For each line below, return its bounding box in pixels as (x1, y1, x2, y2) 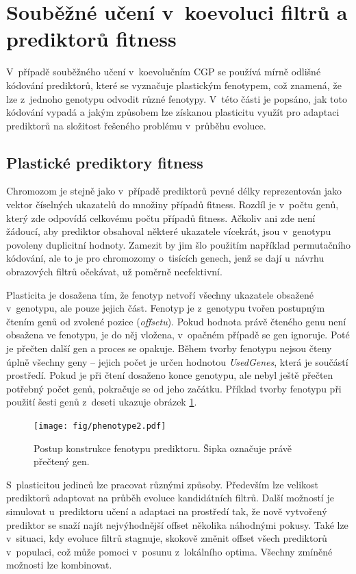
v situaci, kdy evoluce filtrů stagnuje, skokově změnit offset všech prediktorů (6, 531, 327, 545)
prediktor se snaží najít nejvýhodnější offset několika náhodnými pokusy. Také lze (6, 517, 348, 532)
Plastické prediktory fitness (6, 151, 203, 173)
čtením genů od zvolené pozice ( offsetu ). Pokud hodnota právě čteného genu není (6, 314, 346, 328)
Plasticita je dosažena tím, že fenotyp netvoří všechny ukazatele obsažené (6, 287, 314, 301)
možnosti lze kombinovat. (6, 558, 112, 572)
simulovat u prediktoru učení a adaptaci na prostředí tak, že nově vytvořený (6, 504, 327, 519)
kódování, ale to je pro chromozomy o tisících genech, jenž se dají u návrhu (6, 251, 325, 265)
